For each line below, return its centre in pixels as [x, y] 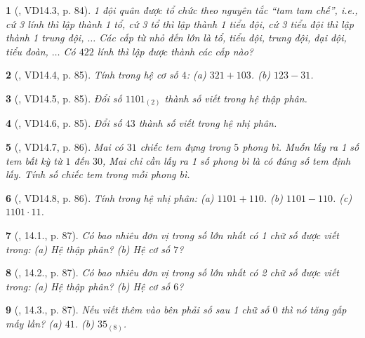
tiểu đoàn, [27, 51]
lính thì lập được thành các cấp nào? [175, 51]
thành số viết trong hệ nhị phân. [208, 123]
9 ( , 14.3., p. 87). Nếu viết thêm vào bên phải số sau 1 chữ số [138, 310]
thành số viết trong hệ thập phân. [236, 98]
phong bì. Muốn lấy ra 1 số [301, 147]
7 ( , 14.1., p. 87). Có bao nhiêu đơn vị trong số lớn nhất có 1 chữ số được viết [172, 235]
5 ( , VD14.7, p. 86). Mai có [65, 147]
